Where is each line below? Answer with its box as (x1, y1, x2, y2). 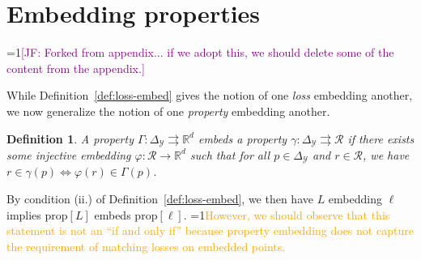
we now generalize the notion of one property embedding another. (6, 102, 330, 119)
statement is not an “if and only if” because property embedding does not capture (6, 222, 414, 239)
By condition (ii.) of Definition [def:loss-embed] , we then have (6, 190, 313, 207)
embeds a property (198, 130, 287, 147)
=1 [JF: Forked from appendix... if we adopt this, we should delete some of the (6, 44, 394, 61)
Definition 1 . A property (6, 130, 134, 147)
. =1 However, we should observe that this (183, 206, 390, 223)
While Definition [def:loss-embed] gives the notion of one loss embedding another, (6, 87, 413, 104)
